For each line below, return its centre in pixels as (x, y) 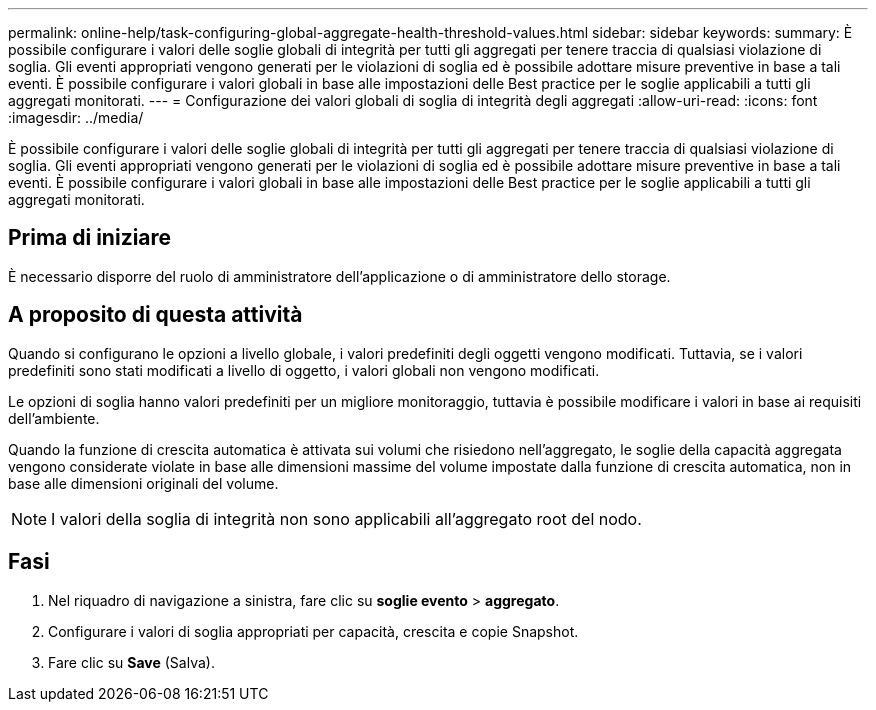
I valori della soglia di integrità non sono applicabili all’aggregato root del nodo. (346, 518)
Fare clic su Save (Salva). (131, 662)
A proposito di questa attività (155, 315)
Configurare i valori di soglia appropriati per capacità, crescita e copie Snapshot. (313, 631)
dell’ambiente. (54, 418)
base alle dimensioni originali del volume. (143, 483)
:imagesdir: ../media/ (76, 117)
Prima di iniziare (90, 238)
